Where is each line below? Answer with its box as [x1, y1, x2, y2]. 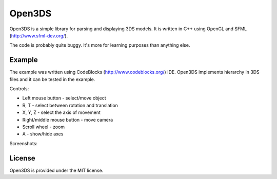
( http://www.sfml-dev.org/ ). [9, 32, 68, 38]
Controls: [9, 86, 29, 92]
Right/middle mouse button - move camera [22, 116, 113, 123]
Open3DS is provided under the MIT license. [9, 167, 104, 173]
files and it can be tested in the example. [9, 76, 95, 82]
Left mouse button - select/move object [22, 95, 106, 101]
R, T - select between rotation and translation [22, 102, 118, 108]
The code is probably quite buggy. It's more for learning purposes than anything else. [9, 42, 190, 48]
